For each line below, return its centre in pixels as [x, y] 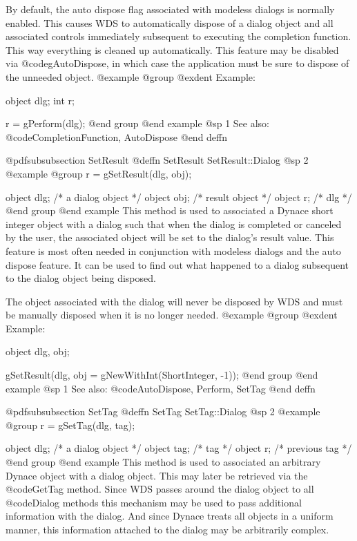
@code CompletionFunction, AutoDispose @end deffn [117, 136]
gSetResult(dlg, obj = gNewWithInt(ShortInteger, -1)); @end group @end [162, 375]
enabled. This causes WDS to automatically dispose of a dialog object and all [170, 22]
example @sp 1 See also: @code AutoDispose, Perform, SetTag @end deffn [161, 388]
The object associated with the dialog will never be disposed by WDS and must [174, 301]
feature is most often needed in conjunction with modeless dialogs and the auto [173, 250]
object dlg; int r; [40, 100]
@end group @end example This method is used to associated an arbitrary [163, 462]
